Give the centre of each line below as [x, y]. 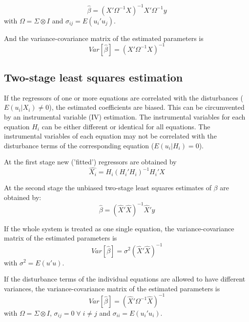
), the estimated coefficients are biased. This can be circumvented [147, 107]
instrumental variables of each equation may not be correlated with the [110, 136]
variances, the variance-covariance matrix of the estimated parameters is [112, 288]
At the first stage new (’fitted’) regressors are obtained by [90, 162]
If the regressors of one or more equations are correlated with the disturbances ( [124, 97]
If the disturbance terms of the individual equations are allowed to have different [125, 279]
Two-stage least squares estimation [93, 77]
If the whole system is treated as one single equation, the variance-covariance [119, 228]
